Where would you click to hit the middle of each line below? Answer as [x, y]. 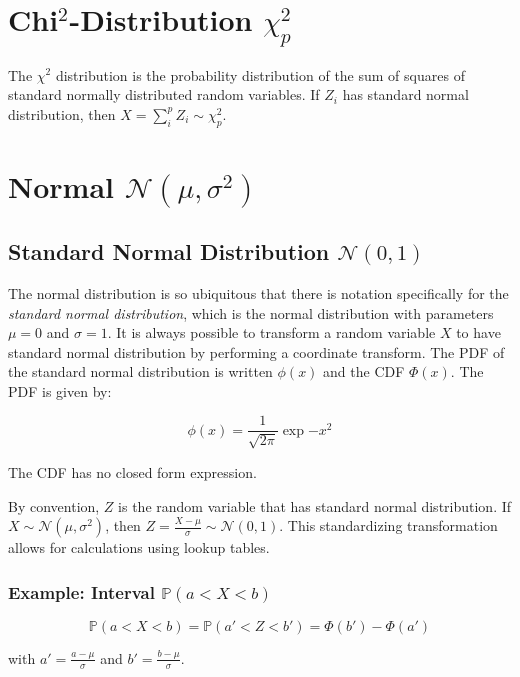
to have [478, 332]
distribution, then [62, 113]
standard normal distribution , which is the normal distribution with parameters [251, 312]
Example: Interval [81, 591]
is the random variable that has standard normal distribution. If [315, 505]
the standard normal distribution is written [140, 371]
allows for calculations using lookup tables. [139, 547]
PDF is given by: [60, 390]
